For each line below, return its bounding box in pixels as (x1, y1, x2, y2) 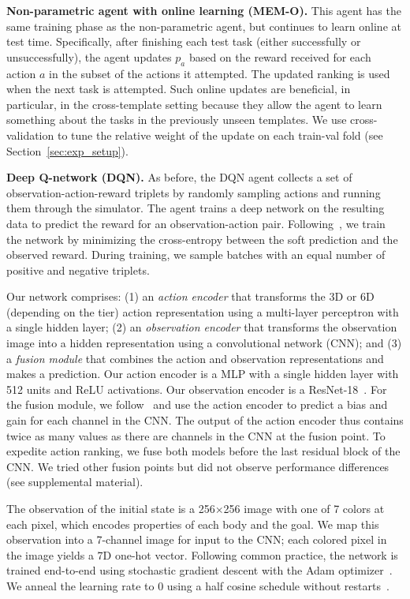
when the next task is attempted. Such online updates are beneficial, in (6, 80, 351, 97)
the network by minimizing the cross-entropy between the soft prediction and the (6, 230, 398, 247)
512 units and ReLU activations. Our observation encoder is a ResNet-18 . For (6, 380, 387, 397)
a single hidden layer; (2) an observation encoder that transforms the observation (6, 319, 397, 335)
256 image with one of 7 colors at (223, 500, 385, 517)
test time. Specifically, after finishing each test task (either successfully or (6, 33, 361, 50)
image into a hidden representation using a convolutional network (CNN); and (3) (6, 335, 402, 351)
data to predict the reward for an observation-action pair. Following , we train (6, 215, 386, 231)
